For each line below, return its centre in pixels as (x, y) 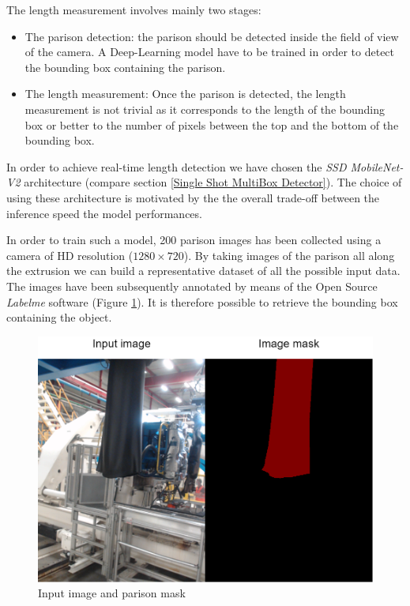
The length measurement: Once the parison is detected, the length (185, 94)
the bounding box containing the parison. (125, 67)
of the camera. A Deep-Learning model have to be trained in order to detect (210, 52)
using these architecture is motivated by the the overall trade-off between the (193, 197)
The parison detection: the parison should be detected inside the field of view (212, 36)
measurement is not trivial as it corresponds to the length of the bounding (205, 109)
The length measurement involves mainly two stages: (134, 9)
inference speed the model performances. (104, 213)
